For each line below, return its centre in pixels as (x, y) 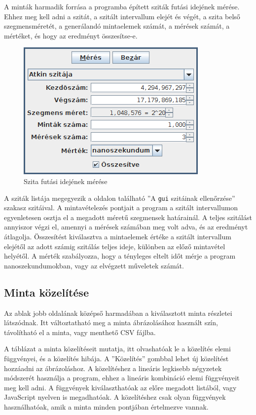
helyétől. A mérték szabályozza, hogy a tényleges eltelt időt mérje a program (120, 256)
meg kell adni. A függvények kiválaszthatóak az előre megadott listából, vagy (120, 387)
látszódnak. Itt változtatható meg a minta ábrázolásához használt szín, (111, 322)
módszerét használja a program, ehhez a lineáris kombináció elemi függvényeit (122, 378)
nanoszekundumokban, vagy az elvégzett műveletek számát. (94, 265)
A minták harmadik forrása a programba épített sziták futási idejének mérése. (122, 6)
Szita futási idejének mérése (66, 181)
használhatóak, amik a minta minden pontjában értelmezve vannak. (106, 406)
